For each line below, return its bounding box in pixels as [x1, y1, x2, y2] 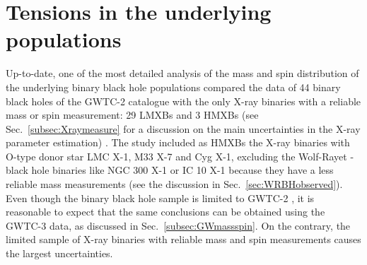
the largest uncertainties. [6, 246, 113, 261]
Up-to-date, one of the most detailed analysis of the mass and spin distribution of [6, 66, 359, 81]
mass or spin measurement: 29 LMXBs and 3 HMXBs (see [6, 107, 259, 122]
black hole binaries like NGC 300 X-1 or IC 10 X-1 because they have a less [6, 163, 334, 177]
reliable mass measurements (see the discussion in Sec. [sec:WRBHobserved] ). [6, 177, 343, 192]
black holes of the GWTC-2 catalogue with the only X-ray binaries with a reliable [6, 93, 361, 108]
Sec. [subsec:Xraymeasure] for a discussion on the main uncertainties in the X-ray [6, 121, 361, 136]
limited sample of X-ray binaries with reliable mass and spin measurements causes [6, 232, 361, 247]
